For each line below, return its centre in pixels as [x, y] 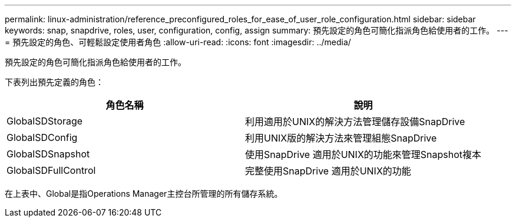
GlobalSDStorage [45, 121]
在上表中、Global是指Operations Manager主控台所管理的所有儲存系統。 [144, 194]
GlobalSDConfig [42, 137]
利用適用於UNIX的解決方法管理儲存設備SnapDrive [355, 122]
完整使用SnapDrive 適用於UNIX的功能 [328, 171]
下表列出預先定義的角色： [54, 82]
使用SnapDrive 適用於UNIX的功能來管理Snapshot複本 [363, 154]
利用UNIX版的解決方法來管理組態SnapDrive [341, 138]
